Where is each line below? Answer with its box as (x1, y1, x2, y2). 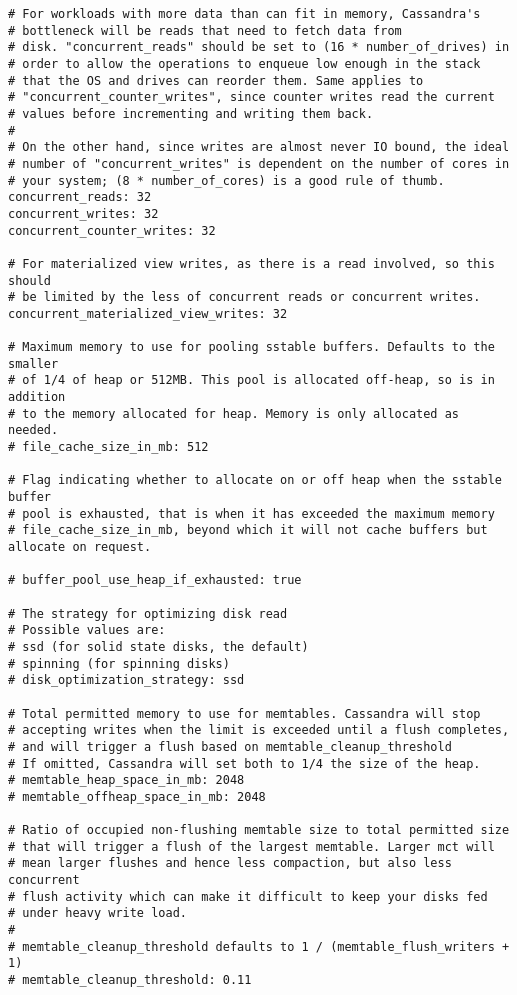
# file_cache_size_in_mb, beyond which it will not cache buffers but (8, 523, 488, 538)
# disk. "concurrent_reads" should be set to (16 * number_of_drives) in (8, 40, 510, 55)
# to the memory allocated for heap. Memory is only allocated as (8, 406, 460, 421)
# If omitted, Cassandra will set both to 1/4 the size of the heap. (8, 756, 481, 771)
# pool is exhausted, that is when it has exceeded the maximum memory (8, 506, 495, 521)
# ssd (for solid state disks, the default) (8, 639, 309, 654)
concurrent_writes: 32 (8, 206, 159, 221)
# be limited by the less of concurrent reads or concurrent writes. (8, 290, 481, 305)
